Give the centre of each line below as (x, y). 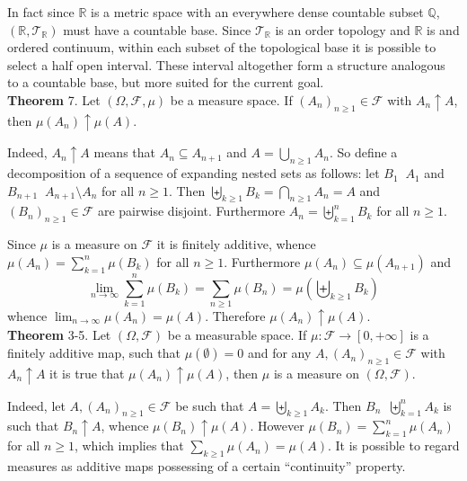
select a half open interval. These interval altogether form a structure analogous (226, 64)
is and (443, 29)
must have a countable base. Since (157, 29)
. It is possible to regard (394, 445)
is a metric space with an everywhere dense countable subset (257, 12)
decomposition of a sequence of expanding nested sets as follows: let (194, 173)
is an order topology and (343, 29)
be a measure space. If (231, 99)
